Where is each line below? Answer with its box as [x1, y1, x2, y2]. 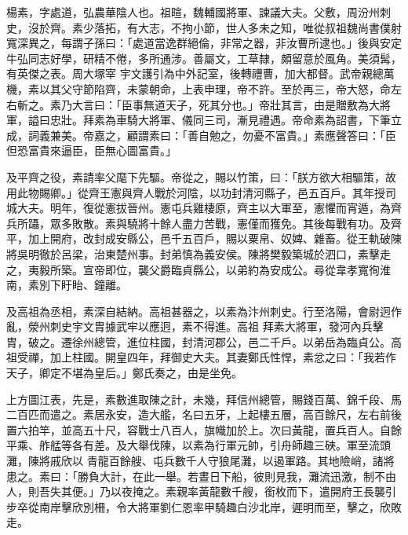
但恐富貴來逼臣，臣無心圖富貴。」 [6, 142, 177, 159]
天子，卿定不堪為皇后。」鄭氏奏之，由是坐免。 [6, 365, 242, 381]
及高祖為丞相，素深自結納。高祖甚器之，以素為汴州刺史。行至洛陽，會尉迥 [6, 302, 391, 319]
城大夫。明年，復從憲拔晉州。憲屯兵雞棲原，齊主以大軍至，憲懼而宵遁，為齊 [6, 200, 402, 216]
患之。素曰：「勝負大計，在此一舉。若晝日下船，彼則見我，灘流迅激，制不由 [6, 467, 396, 484]
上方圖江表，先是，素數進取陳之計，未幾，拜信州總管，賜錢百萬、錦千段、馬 [6, 390, 402, 407]
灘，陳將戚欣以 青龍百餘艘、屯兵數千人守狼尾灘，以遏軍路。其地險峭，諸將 [6, 453, 395, 469]
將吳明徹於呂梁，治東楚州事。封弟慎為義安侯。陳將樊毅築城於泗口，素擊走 [6, 245, 391, 262]
